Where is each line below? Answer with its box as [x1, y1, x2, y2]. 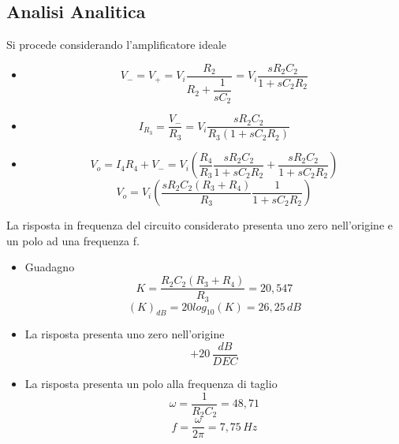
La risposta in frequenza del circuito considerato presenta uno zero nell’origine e [6, 217, 393, 233]
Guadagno [24, 259, 75, 275]
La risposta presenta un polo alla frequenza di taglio [24, 375, 278, 392]
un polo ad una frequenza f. [6, 232, 140, 248]
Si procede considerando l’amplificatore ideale [6, 36, 227, 53]
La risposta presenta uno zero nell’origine [24, 326, 225, 342]
